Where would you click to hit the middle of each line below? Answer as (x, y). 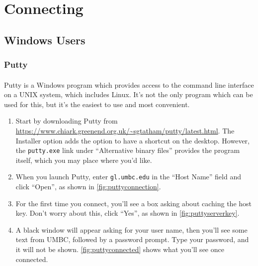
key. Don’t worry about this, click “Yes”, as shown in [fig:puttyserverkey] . (128, 213)
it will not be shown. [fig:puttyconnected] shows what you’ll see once (120, 249)
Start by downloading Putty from (67, 121)
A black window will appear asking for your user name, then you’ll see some (131, 229)
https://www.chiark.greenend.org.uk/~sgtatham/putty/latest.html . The (125, 130)
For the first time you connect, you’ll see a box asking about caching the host (134, 203)
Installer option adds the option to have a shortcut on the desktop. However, (132, 140)
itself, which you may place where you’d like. (84, 160)
